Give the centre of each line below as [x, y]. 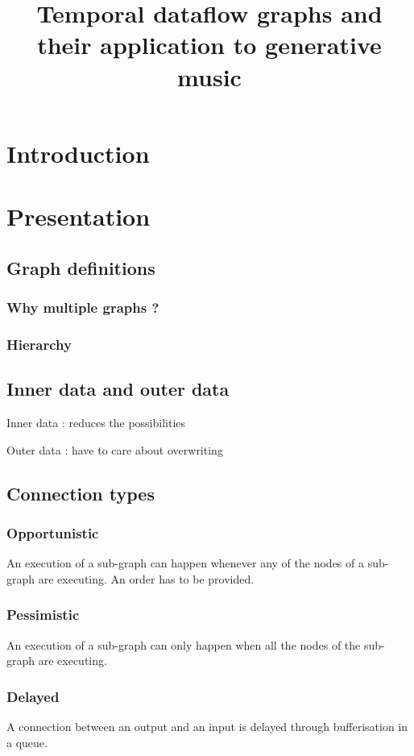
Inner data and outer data [118, 389]
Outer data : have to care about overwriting [115, 449]
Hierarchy [39, 344]
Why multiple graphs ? [83, 307]
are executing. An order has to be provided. [146, 578]
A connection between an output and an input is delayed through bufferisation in [207, 726]
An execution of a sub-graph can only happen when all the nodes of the [184, 644]
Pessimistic [43, 615]
